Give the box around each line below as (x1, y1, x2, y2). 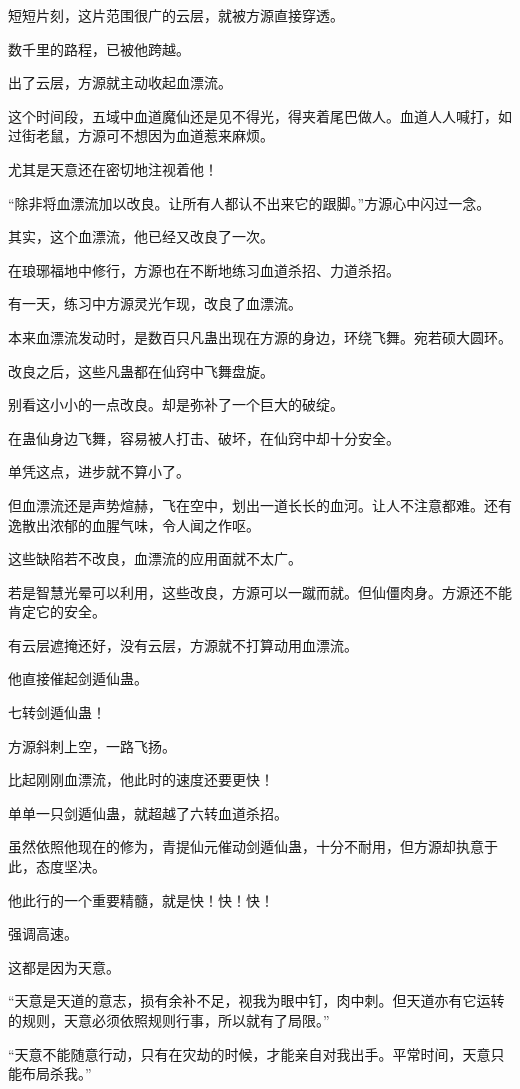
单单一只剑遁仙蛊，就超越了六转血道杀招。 (8, 802, 288, 823)
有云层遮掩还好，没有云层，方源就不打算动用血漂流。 (8, 634, 358, 655)
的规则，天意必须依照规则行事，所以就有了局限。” (8, 1010, 330, 1030)
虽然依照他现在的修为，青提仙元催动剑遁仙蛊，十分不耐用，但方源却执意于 (8, 836, 498, 857)
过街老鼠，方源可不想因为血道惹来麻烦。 (8, 125, 274, 146)
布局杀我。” (21, 1063, 92, 1084)
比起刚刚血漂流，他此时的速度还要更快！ (8, 769, 274, 790)
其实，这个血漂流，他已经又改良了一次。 (8, 226, 274, 247)
